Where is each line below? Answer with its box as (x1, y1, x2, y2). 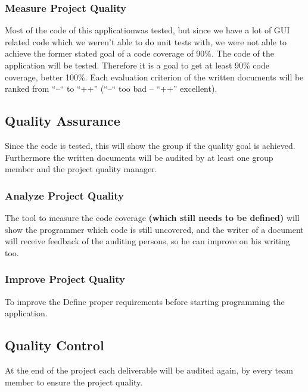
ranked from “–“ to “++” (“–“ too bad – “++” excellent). (5, 82, 217, 95)
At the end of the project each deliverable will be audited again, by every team (5, 363, 293, 376)
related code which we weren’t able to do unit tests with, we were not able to (5, 35, 287, 48)
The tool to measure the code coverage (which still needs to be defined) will (5, 211, 300, 223)
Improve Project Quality (5, 272, 125, 287)
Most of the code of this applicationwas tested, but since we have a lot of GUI (5, 24, 290, 36)
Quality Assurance (5, 111, 120, 130)
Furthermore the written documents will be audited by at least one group (5, 151, 273, 163)
